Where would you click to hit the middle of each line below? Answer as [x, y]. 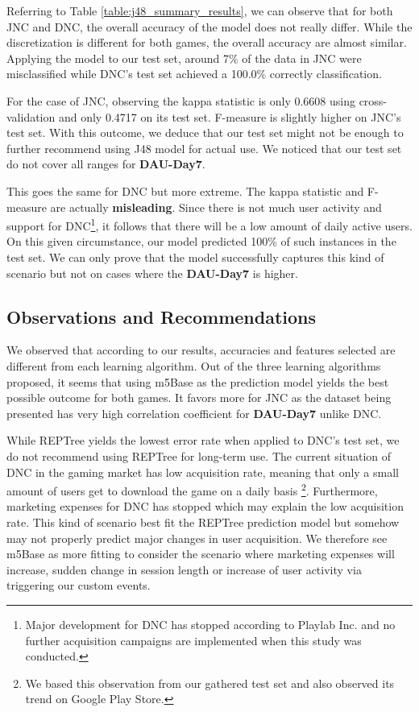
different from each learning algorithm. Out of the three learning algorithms [194, 365]
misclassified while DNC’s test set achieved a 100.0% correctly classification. [194, 74]
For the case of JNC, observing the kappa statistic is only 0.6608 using [181, 100]
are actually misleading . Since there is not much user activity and [216, 207]
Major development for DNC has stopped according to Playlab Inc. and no [210, 624]
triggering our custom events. [79, 585]
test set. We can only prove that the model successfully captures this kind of [195, 257]
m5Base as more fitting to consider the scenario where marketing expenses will [201, 554]
